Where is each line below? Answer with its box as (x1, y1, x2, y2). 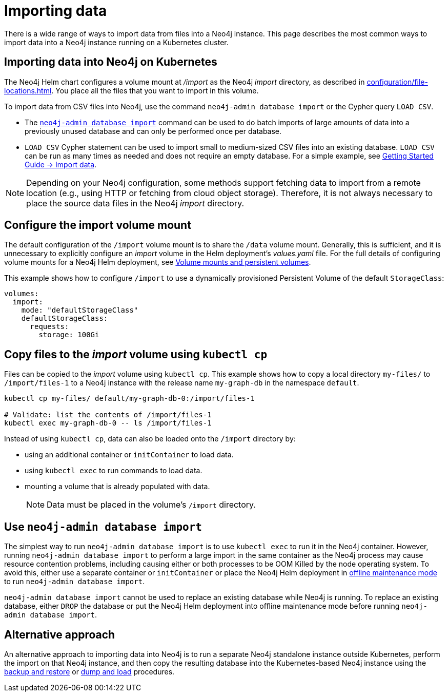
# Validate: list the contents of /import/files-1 (4, 411, 212, 419)
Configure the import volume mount (4, 219, 191, 232)
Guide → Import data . (25, 160, 97, 169)
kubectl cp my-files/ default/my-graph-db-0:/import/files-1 (4, 394, 255, 403)
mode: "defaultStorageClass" (21, 306, 138, 315)
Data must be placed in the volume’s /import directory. (47, 499, 256, 510)
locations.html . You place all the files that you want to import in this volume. (4, 86, 259, 95)
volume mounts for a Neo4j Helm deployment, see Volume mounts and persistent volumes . (4, 258, 311, 267)
